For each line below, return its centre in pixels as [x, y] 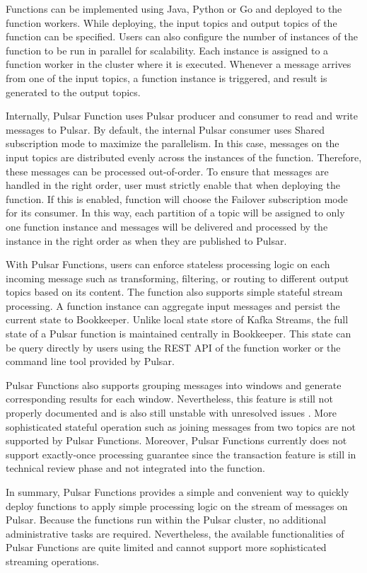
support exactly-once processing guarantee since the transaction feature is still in [181, 454]
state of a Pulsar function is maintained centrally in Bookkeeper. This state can [179, 334]
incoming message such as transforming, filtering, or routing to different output [177, 278]
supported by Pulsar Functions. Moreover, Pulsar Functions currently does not [176, 440]
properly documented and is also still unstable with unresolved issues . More [171, 413]
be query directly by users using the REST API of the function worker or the [173, 347]
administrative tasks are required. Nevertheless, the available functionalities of [175, 533]
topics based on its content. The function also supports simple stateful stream [174, 292]
